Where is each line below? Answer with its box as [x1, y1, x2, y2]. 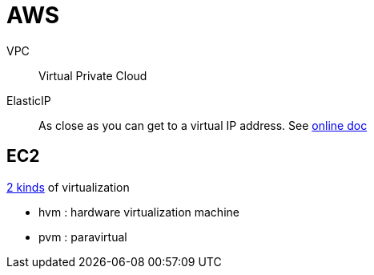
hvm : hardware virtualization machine [38, 204, 239, 219]
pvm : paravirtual [38, 229, 127, 244]
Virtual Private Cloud [38, 68, 147, 83]
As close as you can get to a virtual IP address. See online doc [38, 118, 368, 132]
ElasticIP [6, 93, 51, 107]
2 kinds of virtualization [6, 180, 130, 194]
